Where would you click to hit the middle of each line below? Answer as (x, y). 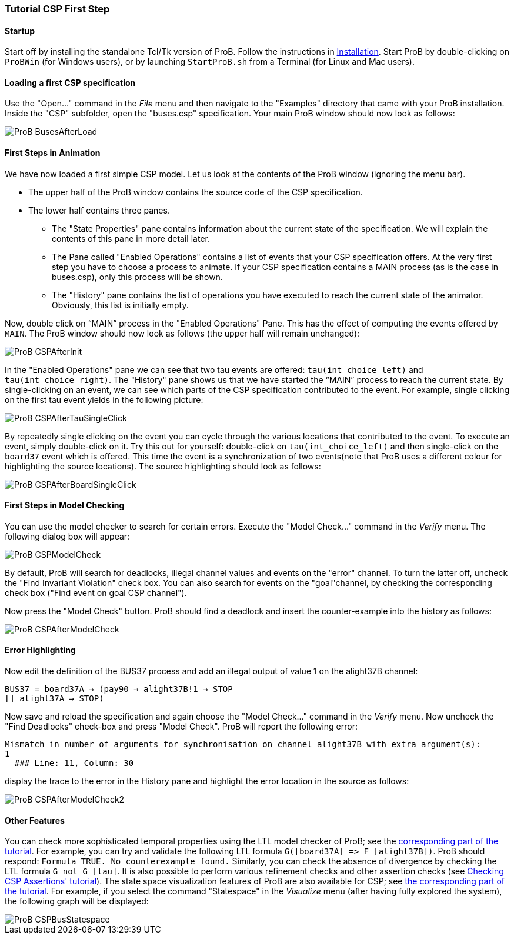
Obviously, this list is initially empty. (120, 305)
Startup (20, 31)
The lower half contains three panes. (99, 210)
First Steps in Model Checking (65, 505)
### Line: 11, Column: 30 (74, 763)
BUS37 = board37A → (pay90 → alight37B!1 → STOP (119, 689)
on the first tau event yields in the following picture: (104, 399)
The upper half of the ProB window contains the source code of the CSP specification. (196, 192)
